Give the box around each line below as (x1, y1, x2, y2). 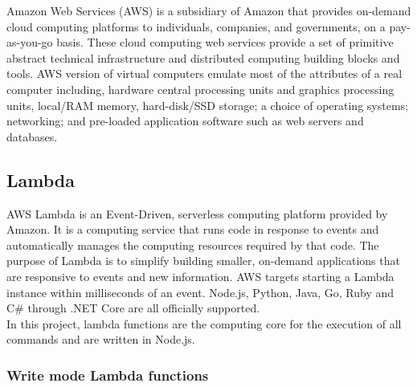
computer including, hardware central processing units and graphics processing (6, 80, 395, 97)
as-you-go (6, 34, 53, 51)
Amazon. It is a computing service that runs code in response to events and (6, 221, 379, 238)
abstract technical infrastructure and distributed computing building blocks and (6, 49, 400, 66)
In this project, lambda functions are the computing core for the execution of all (6, 315, 402, 332)
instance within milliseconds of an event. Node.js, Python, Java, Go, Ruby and (6, 283, 395, 300)
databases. (6, 128, 58, 145)
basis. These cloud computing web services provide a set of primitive (56, 34, 394, 51)
